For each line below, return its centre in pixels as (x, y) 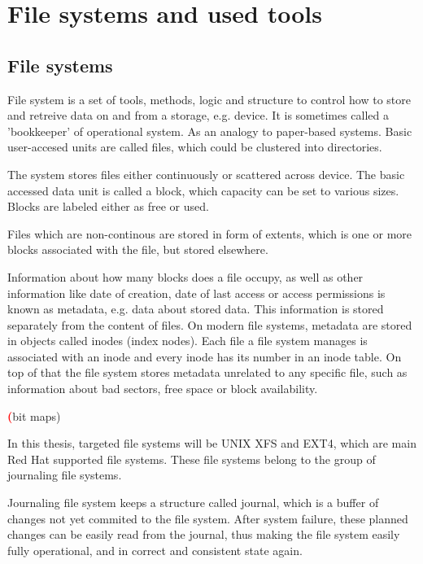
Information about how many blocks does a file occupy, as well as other (185, 276)
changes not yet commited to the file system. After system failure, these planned (208, 518)
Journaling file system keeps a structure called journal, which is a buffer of (193, 503)
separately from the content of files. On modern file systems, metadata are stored (210, 324)
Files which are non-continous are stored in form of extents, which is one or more (209, 233)
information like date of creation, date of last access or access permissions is (196, 293)
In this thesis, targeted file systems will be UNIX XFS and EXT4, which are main (212, 443)
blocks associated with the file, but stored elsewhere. (138, 249)
